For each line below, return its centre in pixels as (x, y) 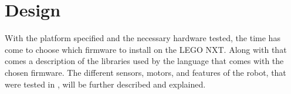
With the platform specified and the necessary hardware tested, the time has (143, 38)
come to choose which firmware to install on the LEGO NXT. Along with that (146, 49)
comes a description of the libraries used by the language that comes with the (144, 61)
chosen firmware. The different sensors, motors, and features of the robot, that (145, 72)
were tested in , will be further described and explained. (105, 84)
